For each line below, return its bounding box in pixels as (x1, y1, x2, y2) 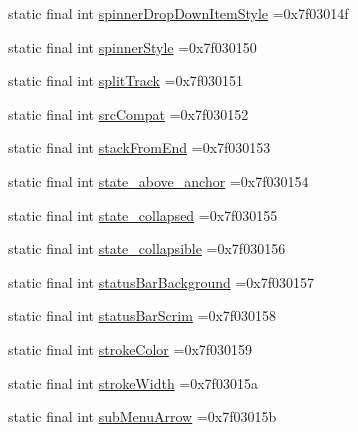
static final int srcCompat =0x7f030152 (8, 103, 249, 124)
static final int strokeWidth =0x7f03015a (8, 372, 258, 393)
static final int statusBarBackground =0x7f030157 (8, 271, 315, 292)
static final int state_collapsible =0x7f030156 (8, 238, 286, 259)
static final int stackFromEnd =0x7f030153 (8, 137, 271, 158)
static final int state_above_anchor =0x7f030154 (8, 170, 309, 191)
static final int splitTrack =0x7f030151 (8, 70, 244, 91)
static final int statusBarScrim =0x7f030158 (8, 305, 277, 326)
